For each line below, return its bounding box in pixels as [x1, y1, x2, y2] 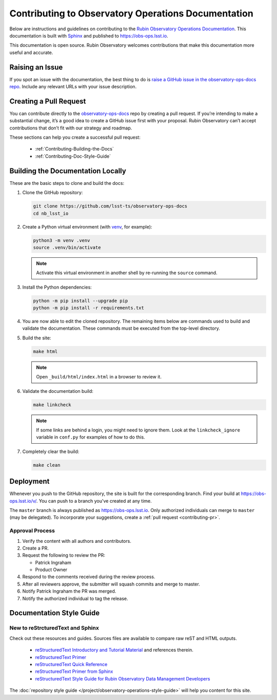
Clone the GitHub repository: [22, 190, 83, 196]
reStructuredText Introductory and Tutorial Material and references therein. [35, 647, 193, 653]
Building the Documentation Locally [9, 166, 127, 175]
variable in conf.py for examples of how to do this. [36, 434, 146, 440]
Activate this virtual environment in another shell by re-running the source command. [36, 270, 217, 276]
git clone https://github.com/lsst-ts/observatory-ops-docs [33, 203, 188, 209]
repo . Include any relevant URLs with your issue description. [9, 84, 137, 90]
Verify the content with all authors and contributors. [22, 538, 132, 544]
